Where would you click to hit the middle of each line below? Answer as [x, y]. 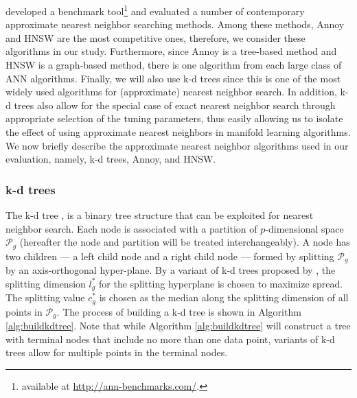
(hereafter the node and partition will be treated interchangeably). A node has [185, 242]
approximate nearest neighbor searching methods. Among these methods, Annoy [175, 24]
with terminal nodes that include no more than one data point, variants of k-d [170, 339]
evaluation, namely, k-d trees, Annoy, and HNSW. [111, 159]
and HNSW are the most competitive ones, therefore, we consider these [156, 37]
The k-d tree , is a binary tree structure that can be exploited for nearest [160, 215]
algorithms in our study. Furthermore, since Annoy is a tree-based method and [171, 51]
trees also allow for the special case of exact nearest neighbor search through [175, 105]
